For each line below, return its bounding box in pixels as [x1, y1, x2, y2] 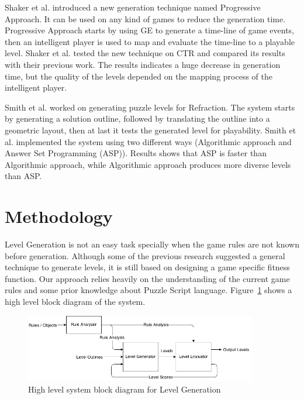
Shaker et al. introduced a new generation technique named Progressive [5, 1, 261, 13]
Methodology [5, 204, 113, 228]
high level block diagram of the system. [5, 295, 146, 307]
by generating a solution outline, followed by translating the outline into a [5, 112, 270, 125]
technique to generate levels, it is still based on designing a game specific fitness [5, 261, 290, 273]
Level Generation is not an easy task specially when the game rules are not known [5, 238, 299, 250]
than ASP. [5, 170, 42, 182]
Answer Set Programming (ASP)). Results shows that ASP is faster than [5, 147, 267, 159]
